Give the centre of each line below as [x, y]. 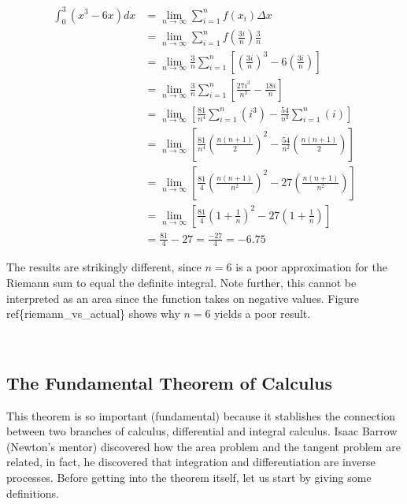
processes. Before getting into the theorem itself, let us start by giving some [189, 477]
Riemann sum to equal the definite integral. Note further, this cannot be [181, 282]
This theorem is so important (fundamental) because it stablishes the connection [201, 415]
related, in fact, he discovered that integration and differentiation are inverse [191, 462]
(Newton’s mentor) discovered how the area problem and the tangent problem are [203, 446]
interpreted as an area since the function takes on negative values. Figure [183, 298]
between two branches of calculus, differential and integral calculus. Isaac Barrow [202, 431]
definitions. [33, 493]
